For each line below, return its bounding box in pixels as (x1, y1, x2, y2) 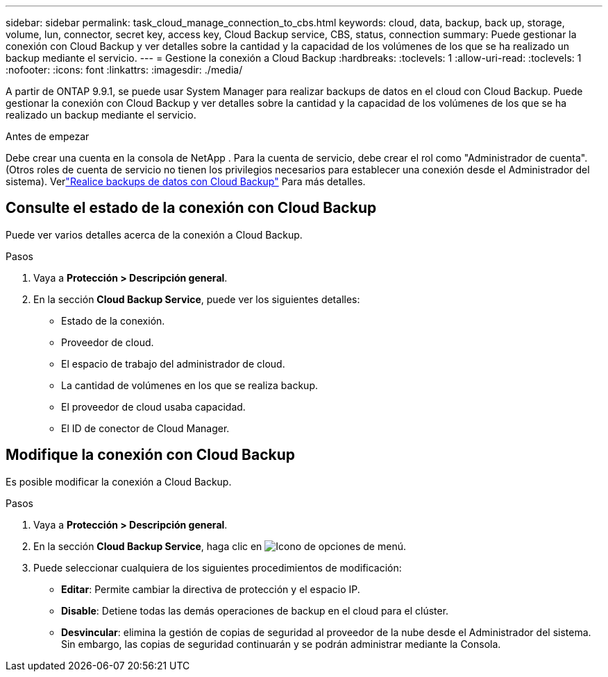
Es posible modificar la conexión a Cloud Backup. (6, 475, 232, 488)
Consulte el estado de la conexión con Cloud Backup (6, 199, 377, 217)
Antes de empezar (6, 130, 90, 142)
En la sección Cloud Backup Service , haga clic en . (33, 540, 406, 552)
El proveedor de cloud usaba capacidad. (61, 400, 246, 413)
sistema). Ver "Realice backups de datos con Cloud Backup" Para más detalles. (6, 175, 366, 187)
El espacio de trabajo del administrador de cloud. (61, 357, 285, 370)
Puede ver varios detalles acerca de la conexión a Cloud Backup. (6, 228, 303, 241)
